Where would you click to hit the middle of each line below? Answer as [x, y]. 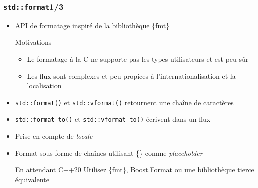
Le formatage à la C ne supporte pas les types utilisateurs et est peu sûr [138, 59]
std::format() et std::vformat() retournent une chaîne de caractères [124, 102]
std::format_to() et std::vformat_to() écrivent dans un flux [113, 119]
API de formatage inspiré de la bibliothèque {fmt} [92, 25]
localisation [44, 86]
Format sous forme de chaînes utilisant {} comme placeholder [109, 153]
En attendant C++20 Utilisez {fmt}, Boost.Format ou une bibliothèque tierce [134, 170]
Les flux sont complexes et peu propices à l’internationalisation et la [131, 76]
